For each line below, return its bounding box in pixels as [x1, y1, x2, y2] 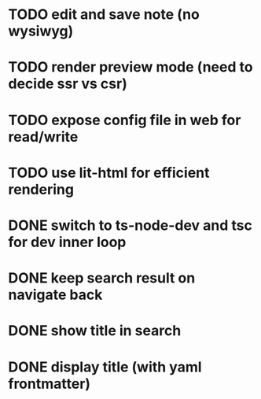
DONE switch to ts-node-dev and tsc [8, 216, 253, 234]
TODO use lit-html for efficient [8, 164, 210, 182]
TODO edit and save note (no [8, 6, 200, 24]
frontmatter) [8, 375, 91, 393]
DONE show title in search [8, 322, 182, 340]
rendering [8, 180, 75, 198]
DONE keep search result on [8, 269, 196, 287]
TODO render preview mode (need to [8, 58, 253, 76]
